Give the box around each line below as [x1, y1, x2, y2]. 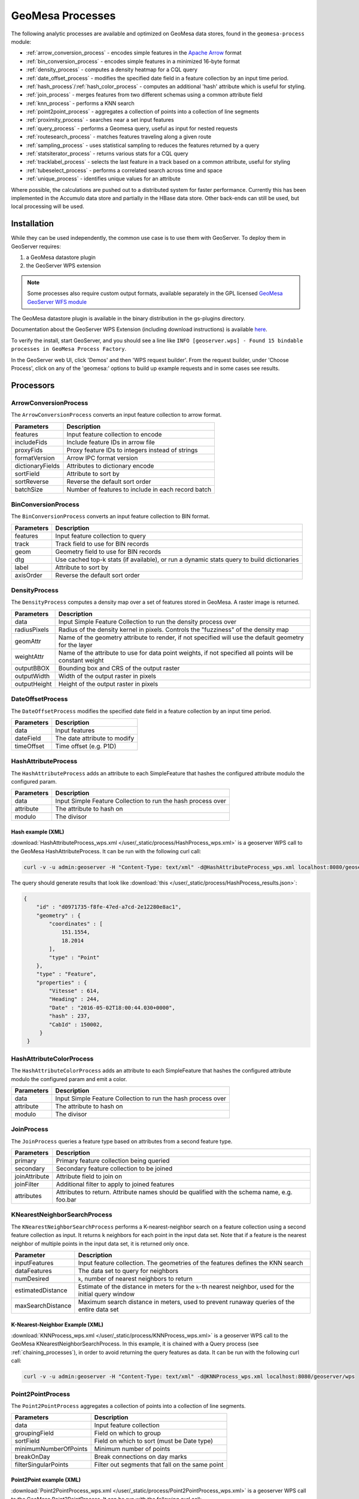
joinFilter [14, 1180, 39, 1188]
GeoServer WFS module [27, 298, 87, 305]
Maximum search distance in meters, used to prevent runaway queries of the [78, 1298, 295, 1307]
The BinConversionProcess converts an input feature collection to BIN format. [11, 513, 210, 520]
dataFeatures [14, 1267, 52, 1275]
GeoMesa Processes [11, 9, 116, 22]
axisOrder [14, 571, 42, 579]
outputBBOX [14, 664, 50, 672]
